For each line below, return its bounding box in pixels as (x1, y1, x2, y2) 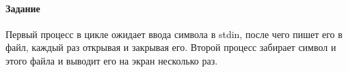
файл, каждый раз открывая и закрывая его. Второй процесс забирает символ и (5, 40, 336, 54)
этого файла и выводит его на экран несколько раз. (5, 53, 218, 67)
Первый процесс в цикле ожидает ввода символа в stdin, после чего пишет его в (5, 26, 343, 41)
